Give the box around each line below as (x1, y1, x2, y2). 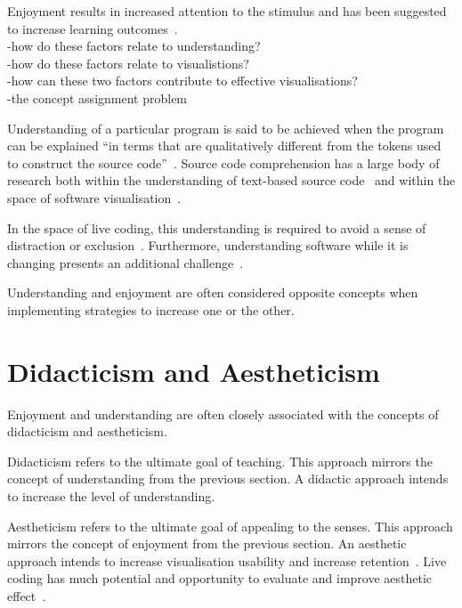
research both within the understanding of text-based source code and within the (7, 171, 456, 190)
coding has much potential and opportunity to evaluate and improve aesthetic (7, 569, 433, 588)
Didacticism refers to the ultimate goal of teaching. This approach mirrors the (7, 451, 433, 470)
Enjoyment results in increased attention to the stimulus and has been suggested (7, 2, 447, 20)
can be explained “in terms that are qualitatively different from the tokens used (7, 136, 442, 155)
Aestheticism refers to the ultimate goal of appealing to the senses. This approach (7, 516, 453, 535)
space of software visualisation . (7, 188, 182, 207)
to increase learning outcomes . (7, 19, 178, 37)
